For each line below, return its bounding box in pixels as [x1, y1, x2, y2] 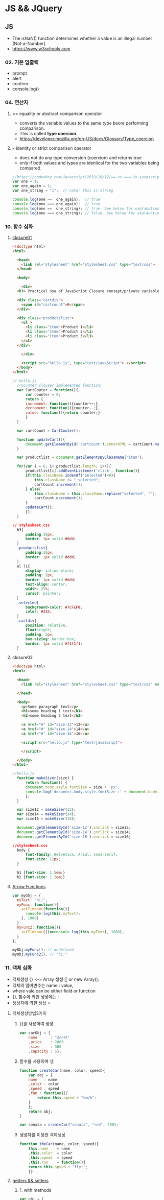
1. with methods [19, 1187, 51, 1193]
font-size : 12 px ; [25, 857, 61, 862]
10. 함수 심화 [5, 223, 33, 230]
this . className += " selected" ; [34, 477, 100, 482]
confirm [12, 81, 28, 87]
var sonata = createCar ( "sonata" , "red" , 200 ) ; [19, 1122, 118, 1128]
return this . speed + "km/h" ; [37, 1095, 97, 1101]
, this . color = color [28, 1151, 72, 1156]
